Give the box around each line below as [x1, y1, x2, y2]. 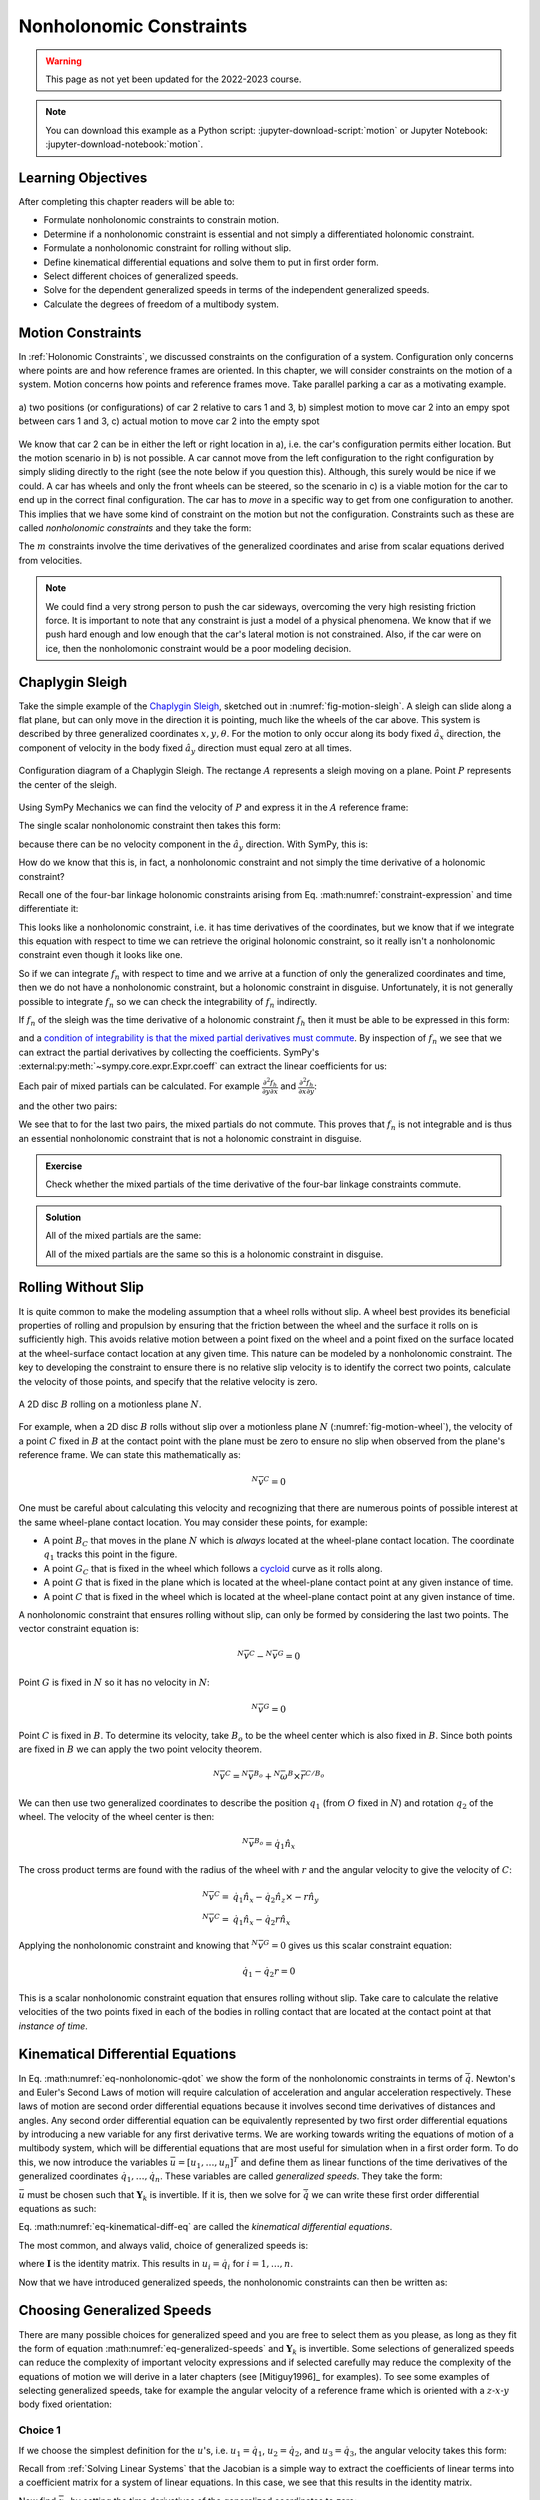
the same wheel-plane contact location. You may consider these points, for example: [18, 1516, 368, 1528]
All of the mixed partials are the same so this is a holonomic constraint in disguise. [45, 1248, 384, 1260]
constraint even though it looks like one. [18, 949, 184, 961]
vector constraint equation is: [18, 1623, 140, 1635]
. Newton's [470, 2072, 516, 2084]
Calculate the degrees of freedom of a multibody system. [43, 298, 280, 310]
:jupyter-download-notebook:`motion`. [45, 138, 204, 150]
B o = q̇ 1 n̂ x [253, 1836, 296, 1852]
